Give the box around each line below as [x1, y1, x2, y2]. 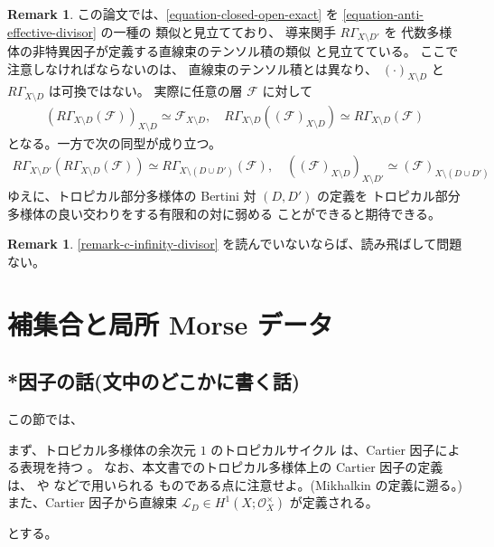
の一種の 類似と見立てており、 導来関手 [100, 22, 336, 41]
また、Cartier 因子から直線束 [7, 493, 178, 512]
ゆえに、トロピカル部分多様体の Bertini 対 [7, 186, 256, 205]
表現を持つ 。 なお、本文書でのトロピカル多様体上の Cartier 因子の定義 [19, 457, 443, 476]
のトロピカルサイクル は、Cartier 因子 [210, 439, 435, 458]
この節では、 [7, 410, 83, 429]
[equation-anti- [342, 5, 424, 23]
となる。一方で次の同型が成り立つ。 [7, 133, 222, 152]
